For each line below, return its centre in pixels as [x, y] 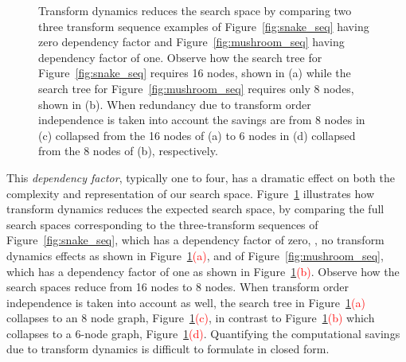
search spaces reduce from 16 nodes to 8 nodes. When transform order [178, 287]
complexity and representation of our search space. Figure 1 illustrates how [191, 193]
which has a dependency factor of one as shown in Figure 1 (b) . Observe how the [203, 271]
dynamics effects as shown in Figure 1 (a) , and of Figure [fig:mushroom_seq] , [195, 255]
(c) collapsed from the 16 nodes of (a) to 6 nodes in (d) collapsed [197, 135]
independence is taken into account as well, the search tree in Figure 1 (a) [186, 302]
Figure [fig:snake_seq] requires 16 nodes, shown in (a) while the [195, 73]
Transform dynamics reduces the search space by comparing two [195, 10]
